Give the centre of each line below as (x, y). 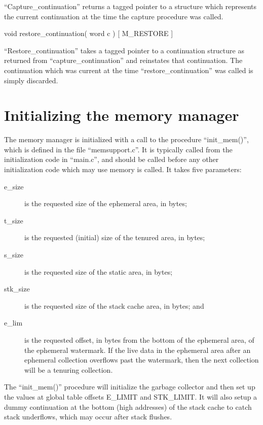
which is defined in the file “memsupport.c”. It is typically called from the (118, 149)
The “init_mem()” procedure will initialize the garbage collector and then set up (130, 387)
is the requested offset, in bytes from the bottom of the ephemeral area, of (139, 340)
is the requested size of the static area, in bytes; (99, 271)
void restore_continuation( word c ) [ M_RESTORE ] (89, 33)
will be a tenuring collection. (69, 369)
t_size (14, 220)
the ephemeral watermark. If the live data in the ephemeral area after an (138, 350)
